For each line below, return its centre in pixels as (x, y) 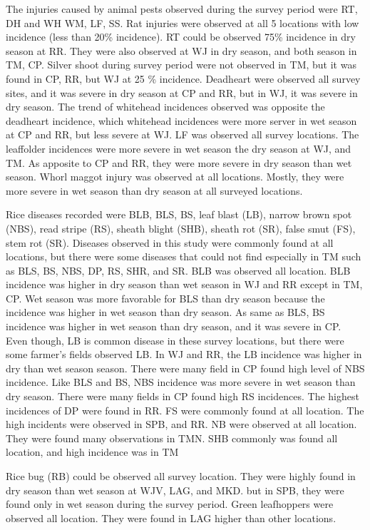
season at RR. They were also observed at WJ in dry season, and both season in (181, 50)
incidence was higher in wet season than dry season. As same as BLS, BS (165, 312)
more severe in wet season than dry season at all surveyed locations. (154, 190)
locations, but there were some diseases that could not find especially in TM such (184, 256)
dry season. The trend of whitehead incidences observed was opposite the (165, 107)
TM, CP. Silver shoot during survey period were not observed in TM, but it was (181, 65)
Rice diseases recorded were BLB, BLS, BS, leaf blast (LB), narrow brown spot (179, 214)
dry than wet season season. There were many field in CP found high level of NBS (185, 368)
